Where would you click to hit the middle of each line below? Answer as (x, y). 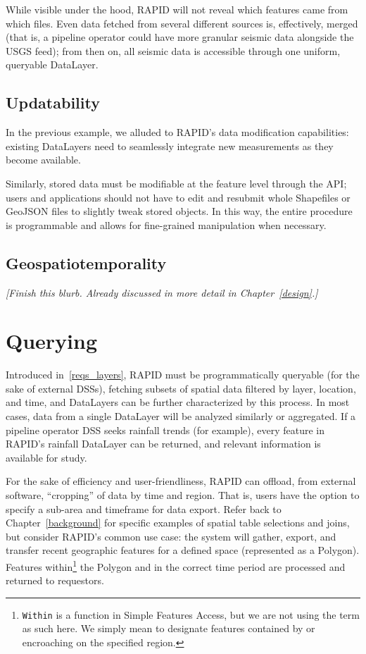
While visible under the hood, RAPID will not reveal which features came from (177, 9)
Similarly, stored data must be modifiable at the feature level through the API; (176, 183)
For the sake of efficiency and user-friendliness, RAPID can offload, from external (181, 481)
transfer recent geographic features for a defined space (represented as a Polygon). (183, 550)
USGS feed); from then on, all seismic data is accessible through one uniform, (173, 50)
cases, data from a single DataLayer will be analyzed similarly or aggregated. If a (181, 416)
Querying (52, 341)
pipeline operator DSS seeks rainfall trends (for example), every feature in (165, 430)
